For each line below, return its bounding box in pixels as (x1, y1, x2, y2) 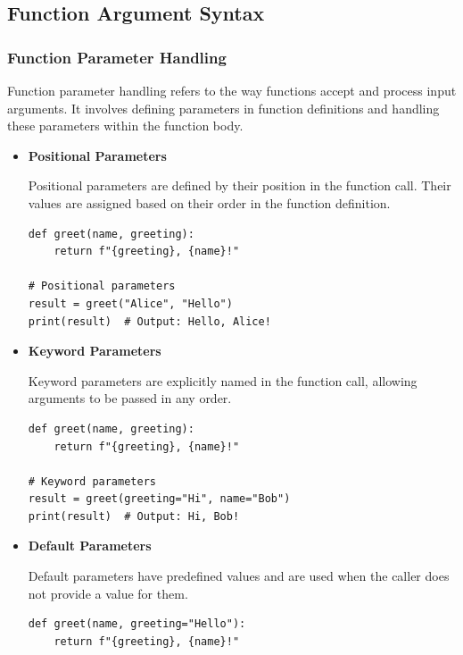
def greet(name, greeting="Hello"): (28, 617, 246, 631)
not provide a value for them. (28, 584, 188, 602)
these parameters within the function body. (7, 116, 244, 135)
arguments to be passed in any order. (28, 389, 232, 407)
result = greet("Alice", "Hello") (28, 297, 233, 310)
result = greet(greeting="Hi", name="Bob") (28, 492, 291, 506)
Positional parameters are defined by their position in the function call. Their (28, 176, 451, 195)
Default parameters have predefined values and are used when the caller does (28, 567, 450, 585)
